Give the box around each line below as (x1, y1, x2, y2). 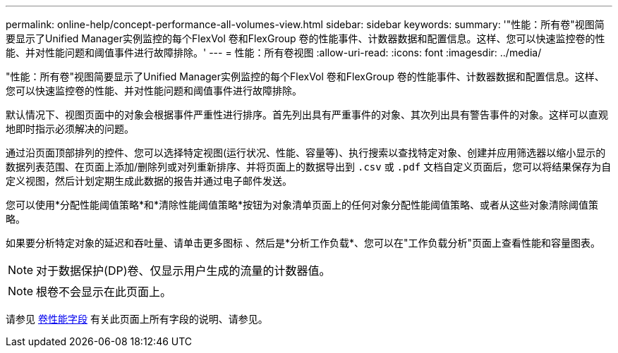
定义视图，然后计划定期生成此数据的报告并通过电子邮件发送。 (6, 175, 292, 187)
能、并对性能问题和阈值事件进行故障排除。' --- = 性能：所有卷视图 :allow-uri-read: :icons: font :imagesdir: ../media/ (6, 47, 542, 58)
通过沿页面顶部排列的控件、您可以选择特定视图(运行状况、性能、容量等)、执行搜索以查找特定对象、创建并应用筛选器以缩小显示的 (6, 147, 606, 159)
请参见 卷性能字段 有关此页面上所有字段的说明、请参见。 (6, 313, 268, 325)
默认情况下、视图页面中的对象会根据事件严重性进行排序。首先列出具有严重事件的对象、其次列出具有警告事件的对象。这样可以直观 (6, 109, 608, 120)
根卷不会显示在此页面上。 (36, 285, 172, 299)
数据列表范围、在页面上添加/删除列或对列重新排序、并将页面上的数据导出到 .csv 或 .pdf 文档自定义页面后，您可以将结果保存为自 (6, 161, 612, 173)
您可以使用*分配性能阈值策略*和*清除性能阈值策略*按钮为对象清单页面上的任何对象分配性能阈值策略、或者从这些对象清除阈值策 (6, 199, 599, 211)
